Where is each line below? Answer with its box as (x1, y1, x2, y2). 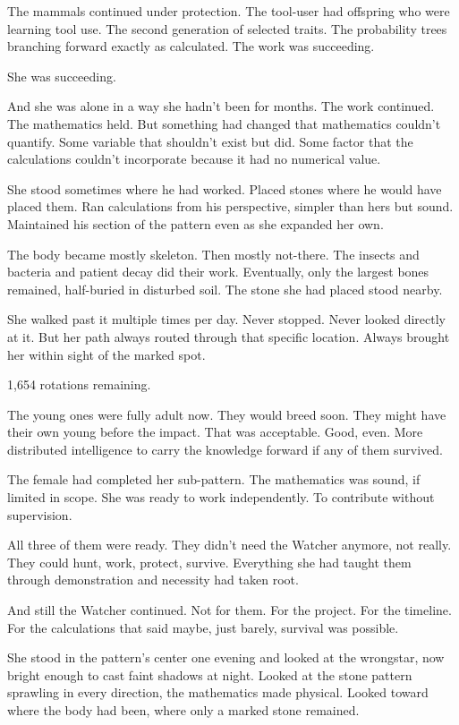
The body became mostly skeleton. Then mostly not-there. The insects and (7, 244, 420, 263)
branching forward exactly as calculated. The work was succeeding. (7, 37, 375, 55)
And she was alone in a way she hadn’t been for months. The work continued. (7, 97, 435, 115)
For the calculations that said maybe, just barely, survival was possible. (7, 618, 399, 636)
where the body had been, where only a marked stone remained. (7, 701, 360, 719)
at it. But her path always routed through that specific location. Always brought (7, 327, 450, 345)
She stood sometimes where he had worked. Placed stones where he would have (7, 179, 442, 198)
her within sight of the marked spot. (7, 345, 206, 363)
